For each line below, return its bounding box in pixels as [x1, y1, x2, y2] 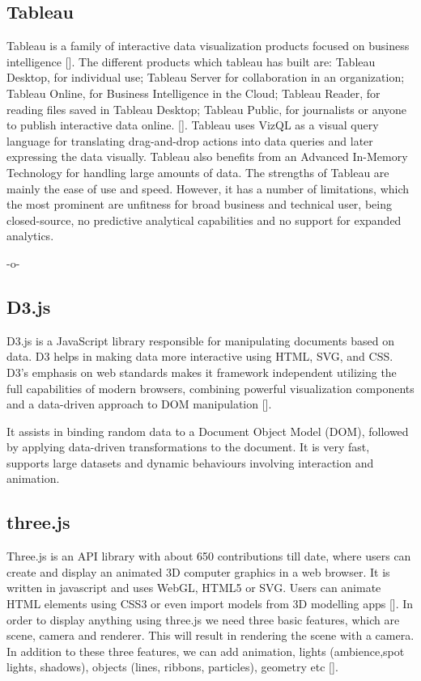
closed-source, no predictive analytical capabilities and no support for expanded [6, 211, 402, 228]
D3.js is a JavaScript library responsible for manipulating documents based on [6, 332, 395, 349]
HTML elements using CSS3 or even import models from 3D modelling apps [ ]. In [6, 595, 414, 612]
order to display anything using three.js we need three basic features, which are [6, 611, 400, 628]
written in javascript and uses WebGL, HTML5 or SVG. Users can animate [6, 579, 381, 596]
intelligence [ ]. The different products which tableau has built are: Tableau [6, 53, 376, 70]
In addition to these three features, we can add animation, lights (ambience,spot [6, 642, 405, 659]
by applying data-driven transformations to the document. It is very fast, [6, 438, 370, 455]
